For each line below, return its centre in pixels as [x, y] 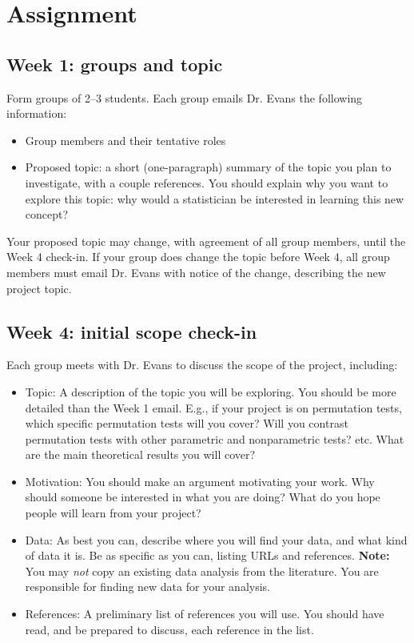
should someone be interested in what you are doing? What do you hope [203, 497]
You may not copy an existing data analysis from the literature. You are [202, 571]
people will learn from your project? [113, 513]
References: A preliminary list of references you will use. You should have [205, 614]
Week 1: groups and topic [115, 64]
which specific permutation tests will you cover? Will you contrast [187, 423]
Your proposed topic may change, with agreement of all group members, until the [206, 241]
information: [37, 113]
